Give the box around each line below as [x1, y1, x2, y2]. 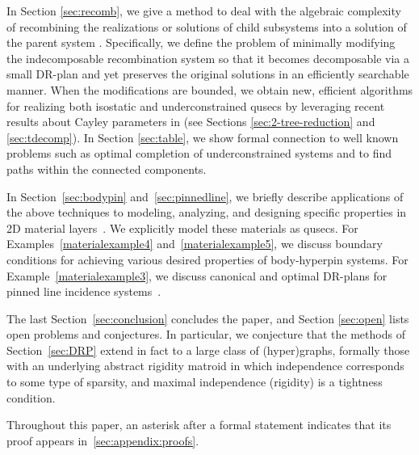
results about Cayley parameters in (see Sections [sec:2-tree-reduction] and [6, 113, 375, 130]
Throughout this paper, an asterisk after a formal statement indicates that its [6, 416, 392, 433]
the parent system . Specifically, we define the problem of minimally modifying [6, 34, 396, 51]
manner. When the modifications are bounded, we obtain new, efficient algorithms [6, 81, 413, 98]
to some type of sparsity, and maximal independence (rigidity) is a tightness [6, 373, 383, 390]
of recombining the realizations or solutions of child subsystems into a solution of [6, 18, 407, 35]
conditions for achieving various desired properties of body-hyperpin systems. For [6, 251, 409, 268]
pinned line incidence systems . [6, 283, 161, 300]
